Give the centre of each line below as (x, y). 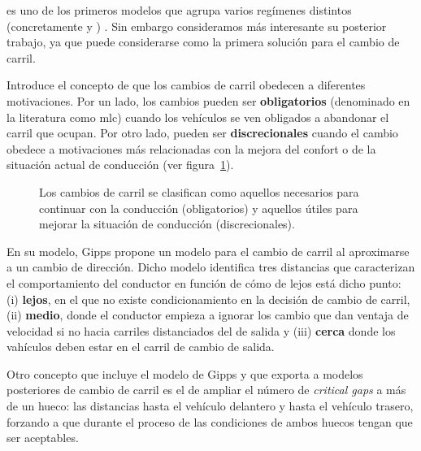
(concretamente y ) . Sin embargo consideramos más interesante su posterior (197, 26)
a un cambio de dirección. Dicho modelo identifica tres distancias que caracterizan (211, 267)
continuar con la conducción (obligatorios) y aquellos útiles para (199, 208)
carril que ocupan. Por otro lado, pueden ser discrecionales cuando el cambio (202, 133)
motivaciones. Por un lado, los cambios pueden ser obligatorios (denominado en (208, 100)
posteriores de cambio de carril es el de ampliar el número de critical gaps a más (206, 390)
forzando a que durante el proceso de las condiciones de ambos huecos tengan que (210, 421)
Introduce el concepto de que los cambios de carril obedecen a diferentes (186, 85)
